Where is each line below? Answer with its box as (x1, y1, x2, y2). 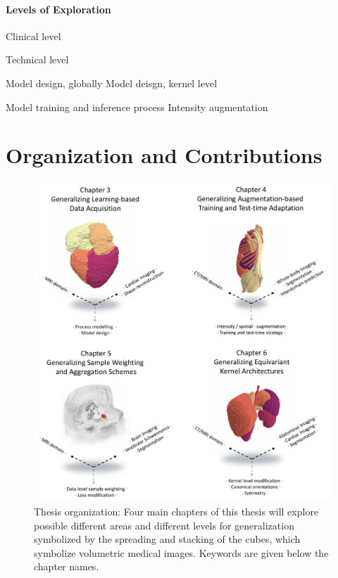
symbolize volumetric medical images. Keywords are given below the (34, 545, 329, 560)
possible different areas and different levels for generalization (34, 518, 294, 532)
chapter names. (34, 559, 99, 574)
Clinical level (6, 28, 61, 43)
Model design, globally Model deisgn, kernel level (6, 75, 218, 90)
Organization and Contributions (6, 141, 323, 169)
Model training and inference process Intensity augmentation (6, 99, 268, 114)
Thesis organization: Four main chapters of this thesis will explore (34, 504, 319, 519)
